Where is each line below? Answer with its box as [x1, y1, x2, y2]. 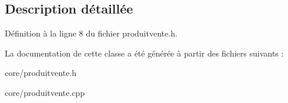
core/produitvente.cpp [5, 86, 85, 98]
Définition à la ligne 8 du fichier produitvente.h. [5, 27, 178, 39]
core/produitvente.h [5, 67, 77, 79]
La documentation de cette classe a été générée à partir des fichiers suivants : [5, 46, 284, 59]
